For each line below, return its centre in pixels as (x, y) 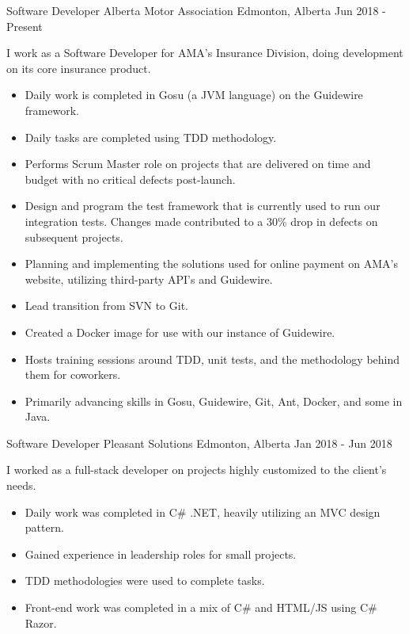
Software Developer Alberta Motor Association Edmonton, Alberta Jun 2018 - (196, 10)
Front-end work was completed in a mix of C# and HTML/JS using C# (201, 607)
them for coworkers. (73, 374)
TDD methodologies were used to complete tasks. (145, 581)
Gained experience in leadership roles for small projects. (161, 554)
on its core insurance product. (79, 68)
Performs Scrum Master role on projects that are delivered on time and (198, 164)
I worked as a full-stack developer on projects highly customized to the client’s (197, 470)
